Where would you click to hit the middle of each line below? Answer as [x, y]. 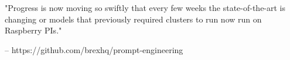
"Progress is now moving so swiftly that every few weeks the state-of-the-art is [145, 7]
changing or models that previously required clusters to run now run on [133, 19]
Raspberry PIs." [33, 30]
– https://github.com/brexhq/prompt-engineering [94, 49]
